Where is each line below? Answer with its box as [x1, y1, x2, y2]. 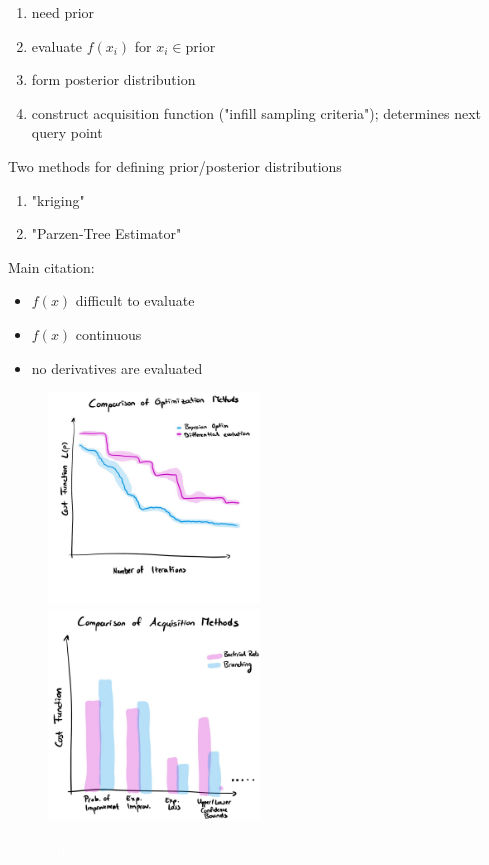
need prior [31, 2, 95, 22]
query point [31, 122, 103, 143]
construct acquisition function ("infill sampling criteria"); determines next [31, 102, 482, 123]
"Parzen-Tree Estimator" [31, 223, 182, 244]
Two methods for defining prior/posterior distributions [8, 155, 342, 176]
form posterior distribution [31, 69, 196, 90]
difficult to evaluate [75, 290, 195, 311]
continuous [75, 323, 142, 344]
